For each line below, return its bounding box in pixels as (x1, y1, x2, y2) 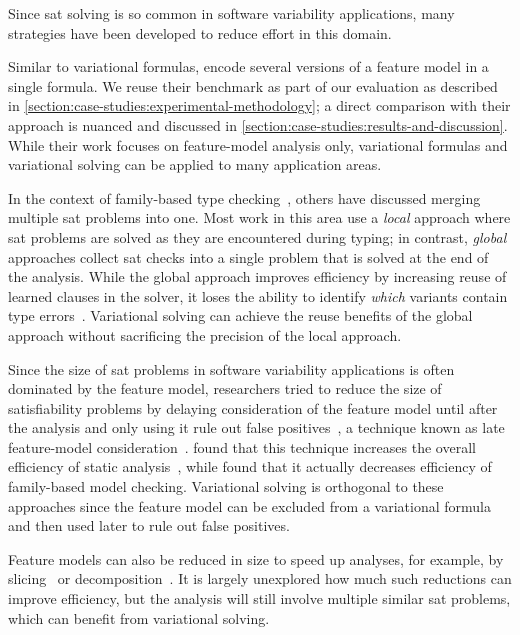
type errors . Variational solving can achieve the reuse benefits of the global (8, 305, 473, 326)
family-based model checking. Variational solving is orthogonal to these (8, 476, 444, 497)
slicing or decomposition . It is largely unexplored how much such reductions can (8, 568, 512, 589)
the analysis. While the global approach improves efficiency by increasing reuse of (8, 266, 507, 287)
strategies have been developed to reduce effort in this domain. (8, 22, 392, 43)
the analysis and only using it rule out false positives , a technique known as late (8, 417, 505, 438)
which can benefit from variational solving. (8, 607, 270, 628)
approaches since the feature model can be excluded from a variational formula (8, 495, 491, 516)
